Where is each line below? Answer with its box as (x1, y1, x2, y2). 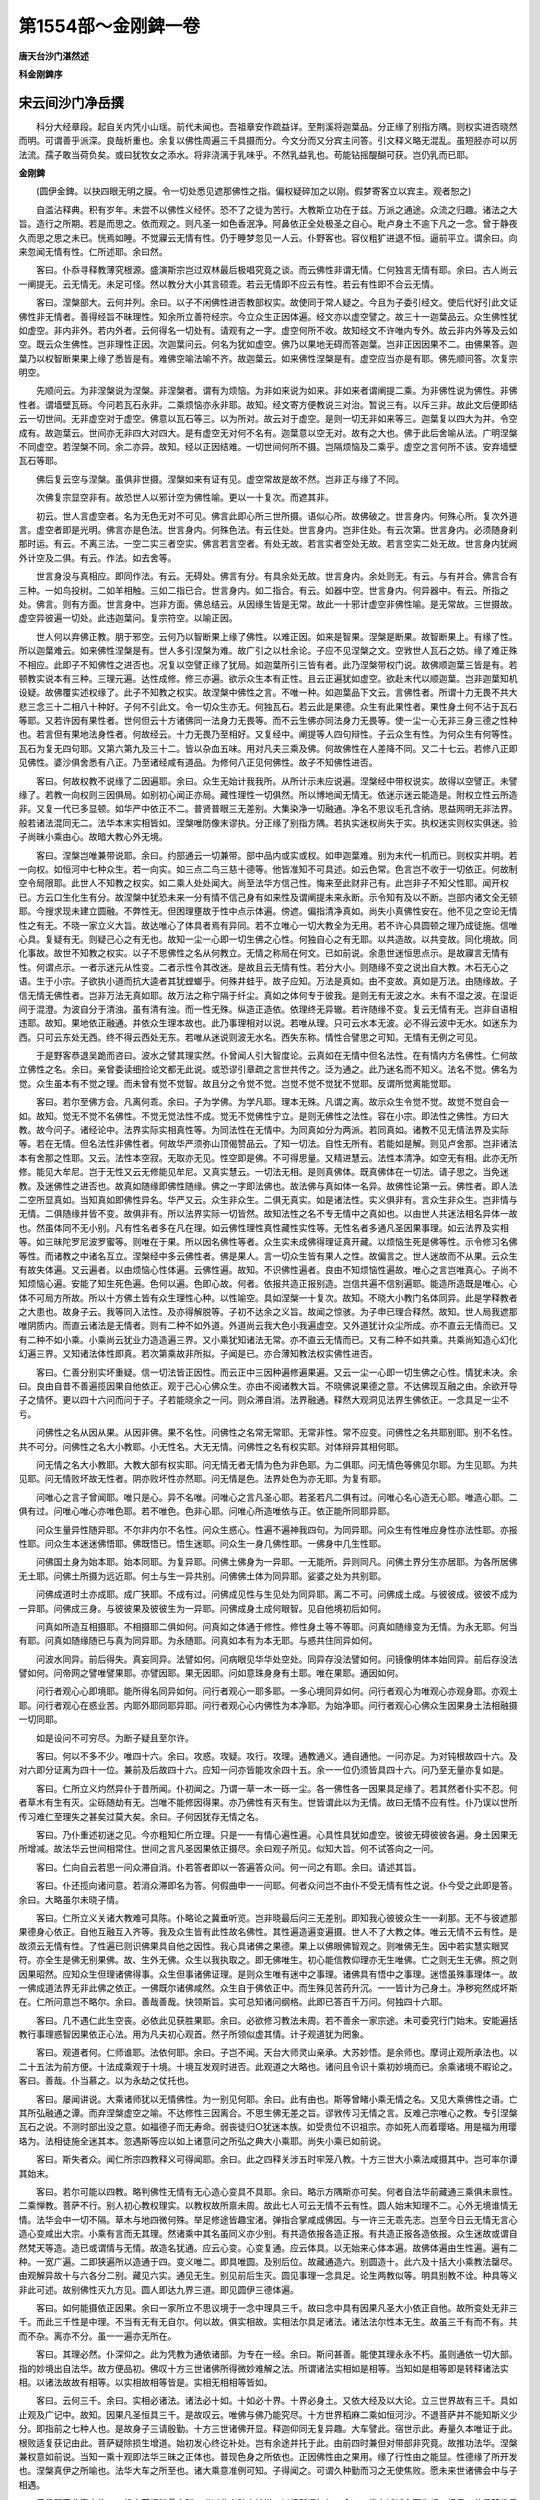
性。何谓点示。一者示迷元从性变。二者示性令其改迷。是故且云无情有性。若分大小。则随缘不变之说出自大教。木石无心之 (18, 961, 509, 973)
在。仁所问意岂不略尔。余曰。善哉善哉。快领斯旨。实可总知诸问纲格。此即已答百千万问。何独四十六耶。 (18, 1996, 448, 2008)
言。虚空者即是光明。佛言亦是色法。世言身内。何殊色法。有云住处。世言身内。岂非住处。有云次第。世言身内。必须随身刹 (18, 524, 518, 535)
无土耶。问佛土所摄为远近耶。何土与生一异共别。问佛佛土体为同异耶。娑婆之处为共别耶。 (18, 1570, 387, 1582)
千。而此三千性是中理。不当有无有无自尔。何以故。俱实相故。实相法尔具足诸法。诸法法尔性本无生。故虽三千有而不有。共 (18, 2316, 518, 2328)
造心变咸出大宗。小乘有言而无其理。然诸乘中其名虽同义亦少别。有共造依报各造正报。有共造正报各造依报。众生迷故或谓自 (18, 2228, 518, 2240)
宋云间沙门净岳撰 (18, 94, 124, 111)
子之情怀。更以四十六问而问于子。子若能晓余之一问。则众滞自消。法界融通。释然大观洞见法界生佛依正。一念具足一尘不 (18, 1394, 509, 1406)
